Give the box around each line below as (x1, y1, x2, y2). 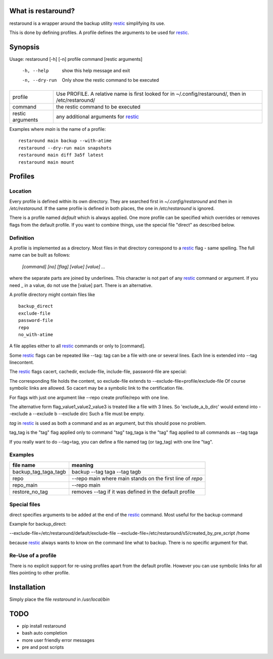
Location (9, 188, 32, 195)
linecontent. (9, 359, 34, 365)
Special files (9, 501, 40, 508)
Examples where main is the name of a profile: (9, 126, 106, 132)
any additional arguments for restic (56, 113, 139, 120)
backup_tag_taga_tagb (12, 468, 66, 475)
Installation (9, 583, 45, 592)
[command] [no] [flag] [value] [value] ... (22, 264, 106, 270)
